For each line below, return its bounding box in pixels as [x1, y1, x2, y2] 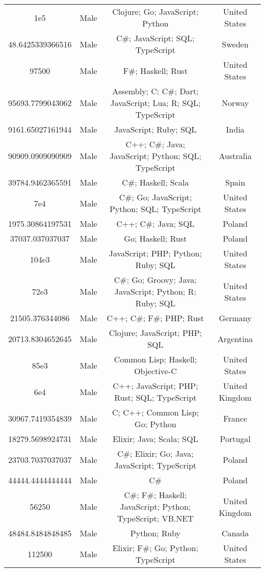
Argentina [217, 332, 253, 345]
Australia [219, 150, 252, 162]
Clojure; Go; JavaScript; [112, 6, 199, 17]
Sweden [222, 38, 249, 50]
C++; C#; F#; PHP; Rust [107, 312, 204, 324]
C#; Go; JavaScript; [119, 191, 192, 203]
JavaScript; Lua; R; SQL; [110, 97, 201, 109]
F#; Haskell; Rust [123, 64, 188, 76]
